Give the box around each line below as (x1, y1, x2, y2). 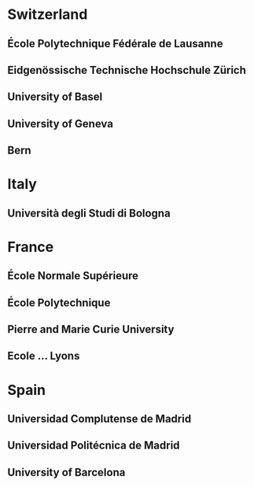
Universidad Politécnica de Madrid (7, 439, 180, 452)
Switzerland (7, 6, 88, 24)
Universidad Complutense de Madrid (7, 412, 192, 426)
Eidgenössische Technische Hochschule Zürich (7, 63, 247, 76)
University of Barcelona (7, 466, 126, 479)
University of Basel (7, 90, 103, 104)
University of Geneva (7, 116, 113, 131)
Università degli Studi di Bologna (7, 206, 171, 220)
